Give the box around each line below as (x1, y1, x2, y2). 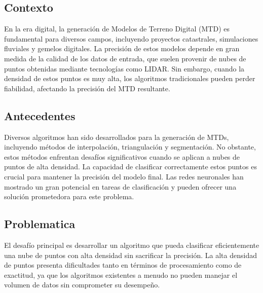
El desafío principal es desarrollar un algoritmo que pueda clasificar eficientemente (4, 239, 259, 250)
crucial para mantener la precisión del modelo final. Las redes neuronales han (4, 171, 244, 181)
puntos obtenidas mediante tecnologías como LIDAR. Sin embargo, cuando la (4, 63, 245, 74)
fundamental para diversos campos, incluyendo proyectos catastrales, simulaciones (4, 33, 258, 44)
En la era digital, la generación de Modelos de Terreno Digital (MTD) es (4, 23, 230, 34)
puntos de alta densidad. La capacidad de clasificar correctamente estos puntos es (4, 161, 257, 172)
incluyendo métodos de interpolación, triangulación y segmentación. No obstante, (4, 141, 256, 152)
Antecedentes (4, 107, 76, 123)
